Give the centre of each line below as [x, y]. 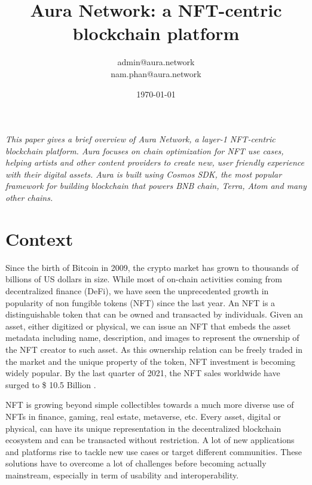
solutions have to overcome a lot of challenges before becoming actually [136, 463]
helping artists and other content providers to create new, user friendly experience [155, 162]
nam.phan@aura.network [156, 73]
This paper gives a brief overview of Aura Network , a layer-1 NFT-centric [140, 139]
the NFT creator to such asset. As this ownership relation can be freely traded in [154, 349]
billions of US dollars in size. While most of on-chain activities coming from [144, 279]
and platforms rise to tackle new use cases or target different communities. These [154, 451]
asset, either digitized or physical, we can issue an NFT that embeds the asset [148, 326]
